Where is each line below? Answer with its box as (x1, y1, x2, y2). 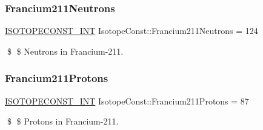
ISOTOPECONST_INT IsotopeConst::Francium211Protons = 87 (5, 94, 249, 107)
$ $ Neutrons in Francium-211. (7, 44, 124, 57)
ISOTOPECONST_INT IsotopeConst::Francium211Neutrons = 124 (5, 24, 258, 37)
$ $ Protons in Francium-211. (7, 115, 119, 128)
